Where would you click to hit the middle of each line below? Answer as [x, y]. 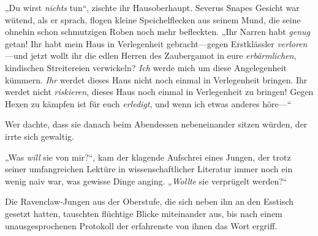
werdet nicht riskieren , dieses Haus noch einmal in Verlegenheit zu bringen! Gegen [159, 92]
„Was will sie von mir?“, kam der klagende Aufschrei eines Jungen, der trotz [148, 157]
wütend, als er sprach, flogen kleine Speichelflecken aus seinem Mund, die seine [153, 19]
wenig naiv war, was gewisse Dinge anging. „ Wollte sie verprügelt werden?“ [146, 181]
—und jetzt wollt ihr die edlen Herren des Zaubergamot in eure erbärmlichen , [151, 55]
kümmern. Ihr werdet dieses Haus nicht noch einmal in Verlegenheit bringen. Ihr [156, 79]
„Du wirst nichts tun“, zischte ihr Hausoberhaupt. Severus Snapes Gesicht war [152, 7]
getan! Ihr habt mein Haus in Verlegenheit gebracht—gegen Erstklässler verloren [156, 43]
